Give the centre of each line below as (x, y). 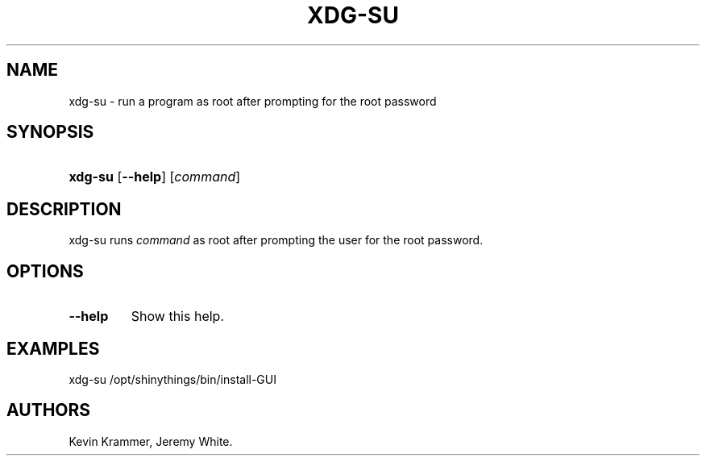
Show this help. (177, 316)
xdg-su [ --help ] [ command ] (155, 177)
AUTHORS (49, 410)
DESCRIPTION (64, 209)
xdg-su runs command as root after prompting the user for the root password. (276, 240)
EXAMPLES (53, 348)
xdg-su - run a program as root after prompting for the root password (253, 101)
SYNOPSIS (50, 132)
